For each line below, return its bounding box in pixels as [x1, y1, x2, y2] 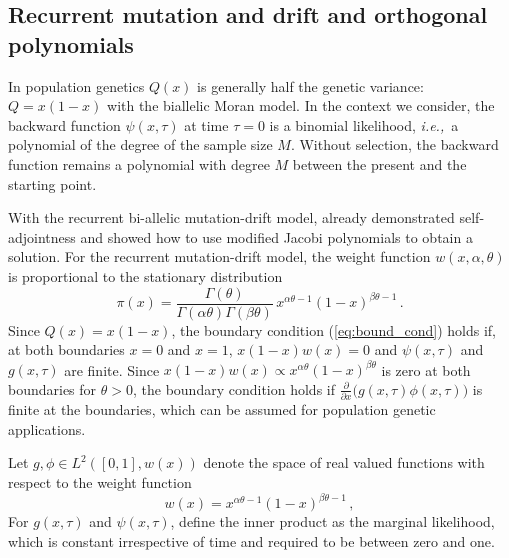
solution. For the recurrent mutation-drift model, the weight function [8, 246, 431, 267]
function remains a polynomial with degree [8, 153, 270, 174]
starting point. [8, 173, 97, 194]
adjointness [8, 226, 76, 247]
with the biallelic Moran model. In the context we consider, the [107, 95, 495, 116]
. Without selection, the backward [290, 134, 499, 155]
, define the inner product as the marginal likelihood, [170, 511, 495, 532]
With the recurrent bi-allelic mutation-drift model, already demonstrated [8, 207, 455, 228]
